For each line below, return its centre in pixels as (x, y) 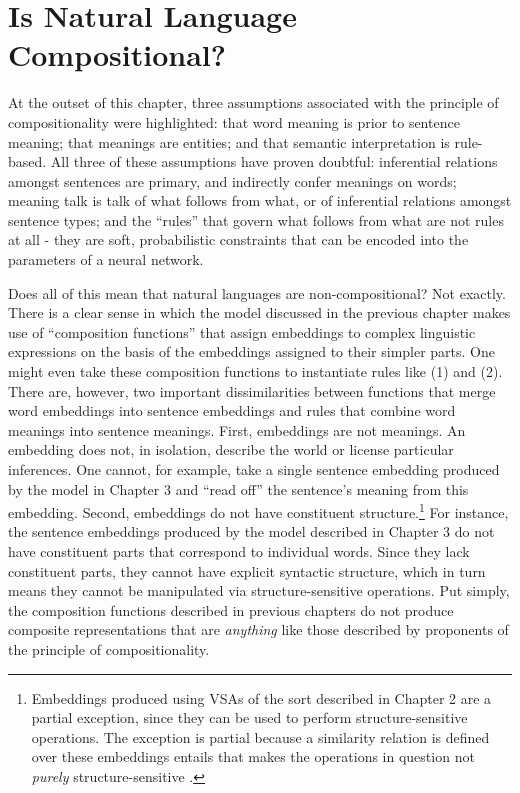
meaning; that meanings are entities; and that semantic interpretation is (229, 141)
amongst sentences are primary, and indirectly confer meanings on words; (232, 180)
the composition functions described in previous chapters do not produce (231, 609)
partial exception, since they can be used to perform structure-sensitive (249, 717)
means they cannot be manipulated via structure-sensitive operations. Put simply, (259, 590)
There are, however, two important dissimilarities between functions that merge (252, 390)
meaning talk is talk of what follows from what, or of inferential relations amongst (260, 200)
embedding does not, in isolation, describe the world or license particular (231, 449)
